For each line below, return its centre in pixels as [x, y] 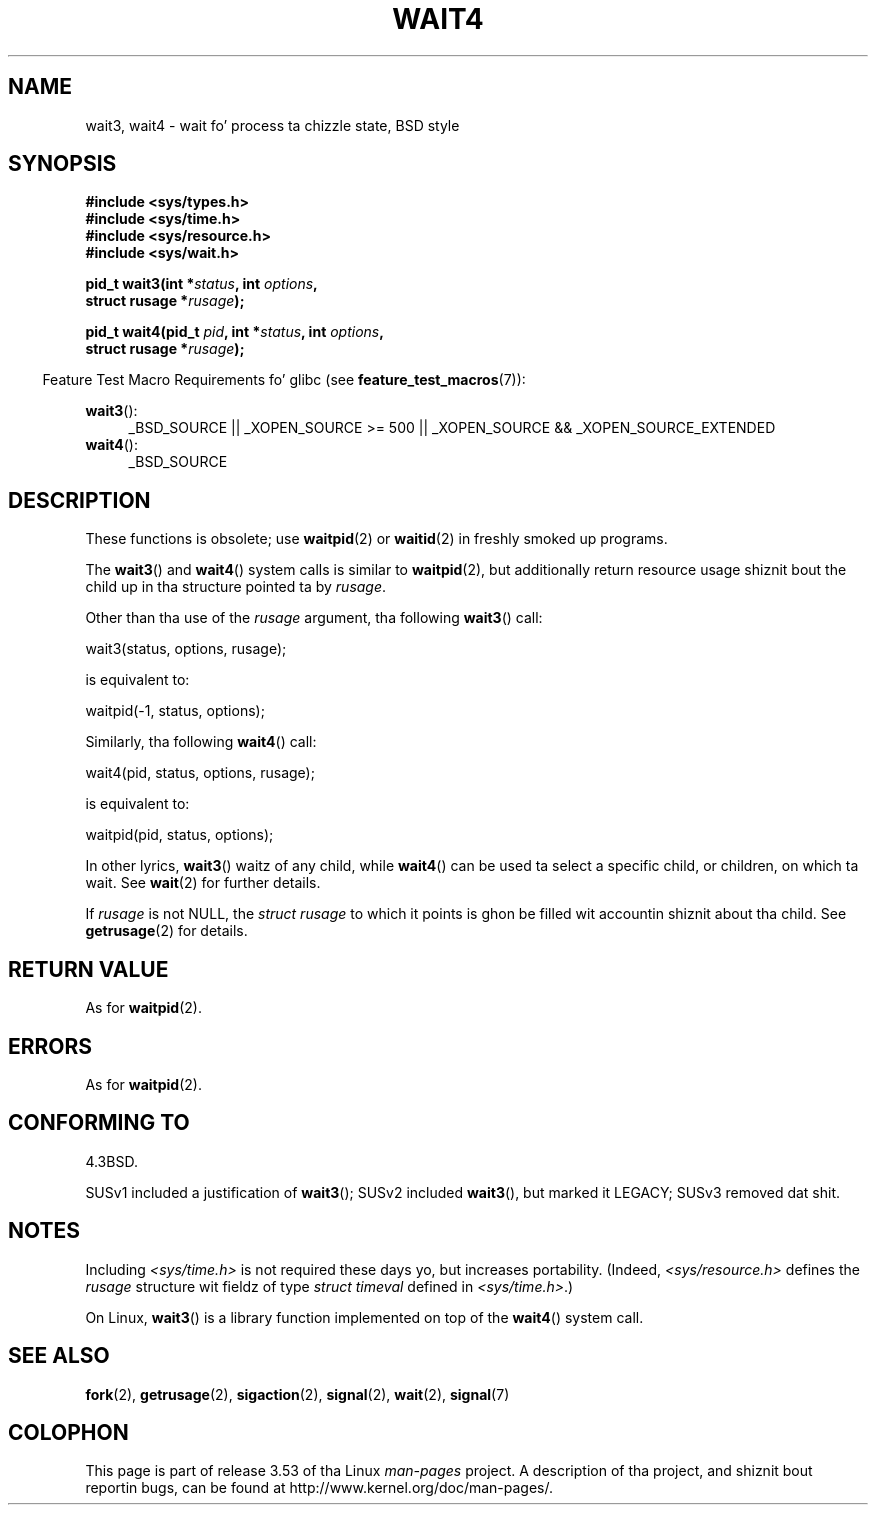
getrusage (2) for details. [166, 931]
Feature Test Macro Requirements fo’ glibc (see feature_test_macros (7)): [284, 380]
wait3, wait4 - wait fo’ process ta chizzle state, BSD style [272, 125]
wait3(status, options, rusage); [186, 649]
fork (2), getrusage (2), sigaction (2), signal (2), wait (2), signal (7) [297, 1394]
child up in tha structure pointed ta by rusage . [236, 587]
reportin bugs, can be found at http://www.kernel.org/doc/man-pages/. [319, 1488]
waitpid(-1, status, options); [175, 711]
